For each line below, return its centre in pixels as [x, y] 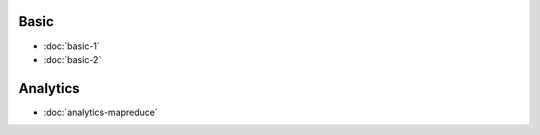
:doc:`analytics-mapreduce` [101, 112]
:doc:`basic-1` [71, 46]
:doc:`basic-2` [72, 59]
